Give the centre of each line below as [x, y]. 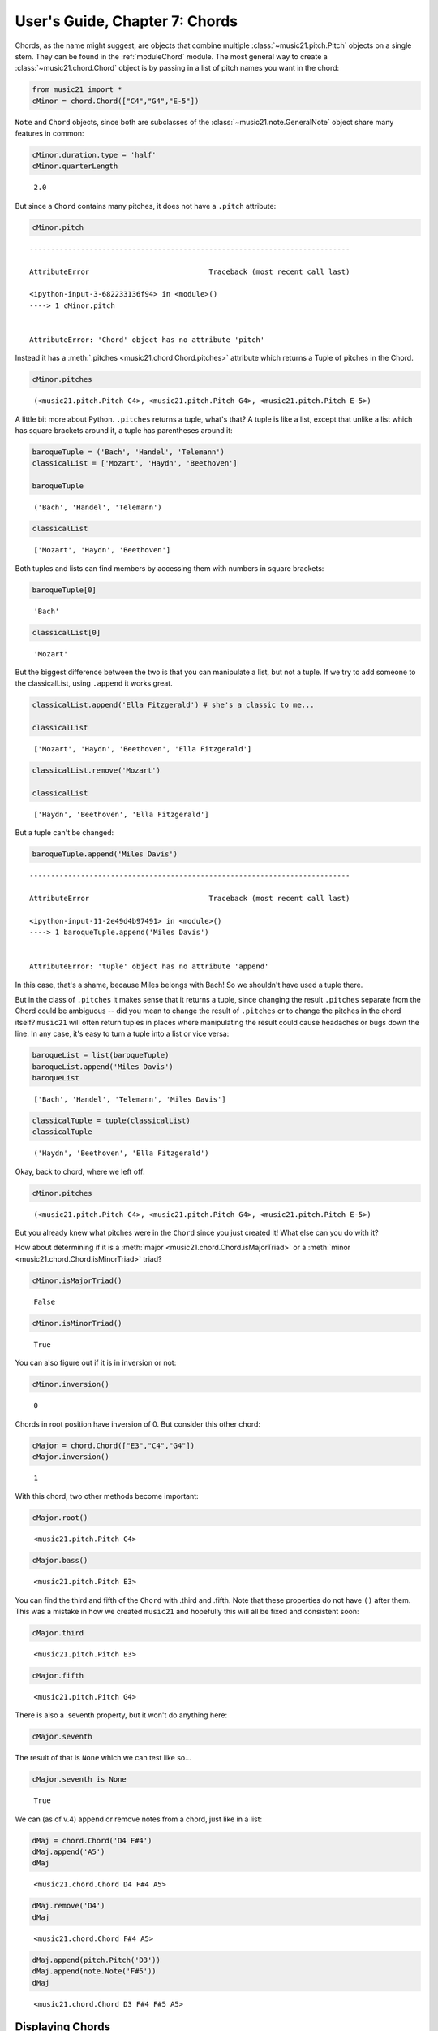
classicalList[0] [67, 632]
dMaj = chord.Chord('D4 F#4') [92, 1840]
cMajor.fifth [58, 1675]
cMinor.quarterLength [75, 166]
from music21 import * [77, 90]
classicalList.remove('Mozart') [97, 771]
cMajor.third [58, 1633]
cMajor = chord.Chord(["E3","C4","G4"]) [113, 1445]
